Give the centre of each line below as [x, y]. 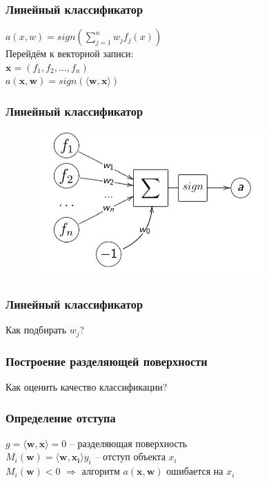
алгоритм [101, 471]
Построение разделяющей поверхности [107, 361]
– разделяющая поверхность [128, 443]
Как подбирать [36, 330]
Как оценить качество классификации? [87, 387]
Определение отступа [61, 417]
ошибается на [195, 471]
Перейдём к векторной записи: [70, 53]
